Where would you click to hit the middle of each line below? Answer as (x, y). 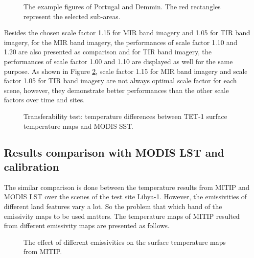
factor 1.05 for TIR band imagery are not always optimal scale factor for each (120, 81)
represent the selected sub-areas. (72, 16)
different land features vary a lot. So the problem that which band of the (113, 206)
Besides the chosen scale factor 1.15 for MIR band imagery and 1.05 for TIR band (127, 33)
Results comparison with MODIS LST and (114, 152)
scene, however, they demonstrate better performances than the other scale (116, 90)
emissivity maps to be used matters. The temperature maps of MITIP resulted (122, 216)
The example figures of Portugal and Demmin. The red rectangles (122, 6)
